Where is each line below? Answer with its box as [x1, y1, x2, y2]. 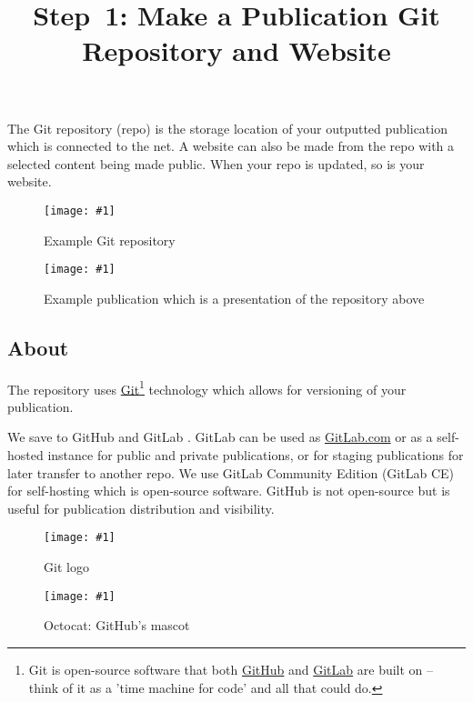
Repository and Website [82, 32, 391, 69]
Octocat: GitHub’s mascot [44, 616, 190, 635]
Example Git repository [44, 230, 176, 249]
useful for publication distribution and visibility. [7, 498, 275, 517]
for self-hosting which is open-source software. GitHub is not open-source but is [7, 481, 450, 500]
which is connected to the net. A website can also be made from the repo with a [7, 136, 455, 155]
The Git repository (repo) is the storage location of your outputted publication [7, 118, 448, 137]
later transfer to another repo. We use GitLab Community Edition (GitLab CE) [7, 463, 454, 482]
